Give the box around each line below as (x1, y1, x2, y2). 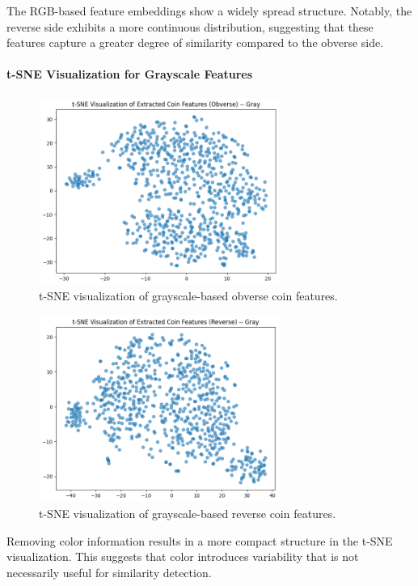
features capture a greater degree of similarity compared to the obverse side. (6, 34, 384, 51)
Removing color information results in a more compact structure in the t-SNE (6, 532, 393, 549)
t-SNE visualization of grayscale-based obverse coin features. (39, 287, 338, 304)
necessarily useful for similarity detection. (6, 563, 212, 580)
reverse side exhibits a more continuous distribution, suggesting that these (6, 18, 374, 35)
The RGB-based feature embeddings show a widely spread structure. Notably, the (6, 2, 412, 19)
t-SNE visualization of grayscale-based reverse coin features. (39, 504, 336, 521)
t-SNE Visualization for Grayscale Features (6, 66, 253, 83)
